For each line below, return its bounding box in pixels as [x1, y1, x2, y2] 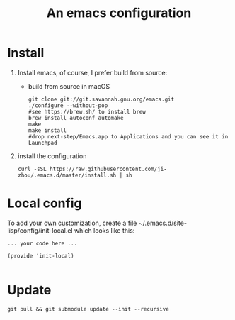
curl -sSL [17, 165, 47, 172]
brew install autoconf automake [28, 114, 124, 121]
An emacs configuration [46, 5, 192, 21]
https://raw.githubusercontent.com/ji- [49, 165, 168, 172]
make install [28, 126, 67, 134]
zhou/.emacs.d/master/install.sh [17, 172, 117, 179]
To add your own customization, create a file [7, 219, 137, 227]
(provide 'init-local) [7, 252, 74, 260]
